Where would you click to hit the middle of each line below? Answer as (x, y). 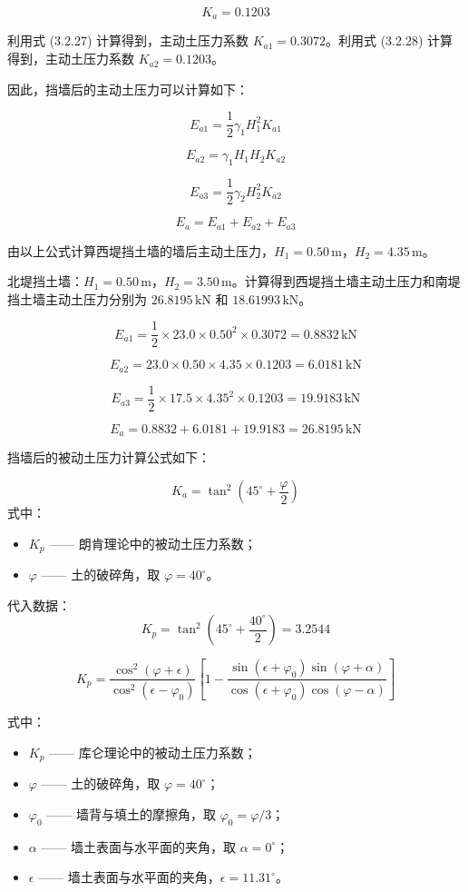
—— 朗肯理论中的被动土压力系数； (153, 543)
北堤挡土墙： (45, 281)
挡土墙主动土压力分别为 (77, 298)
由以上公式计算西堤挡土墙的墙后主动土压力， (141, 250)
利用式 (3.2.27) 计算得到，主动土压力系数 (128, 40)
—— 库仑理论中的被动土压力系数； (153, 752)
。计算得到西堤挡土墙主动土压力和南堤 (346, 281)
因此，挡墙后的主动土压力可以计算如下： (128, 89)
